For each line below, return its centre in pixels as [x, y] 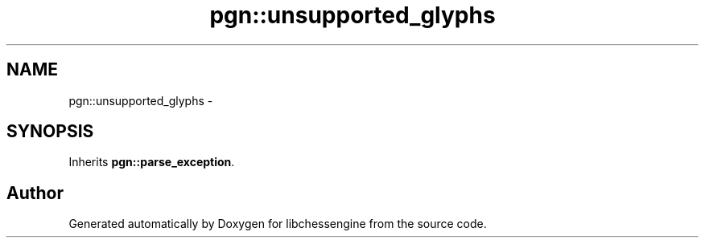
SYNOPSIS [50, 132]
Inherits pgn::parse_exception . [152, 162]
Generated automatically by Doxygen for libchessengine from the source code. [278, 224]
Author [35, 193]
